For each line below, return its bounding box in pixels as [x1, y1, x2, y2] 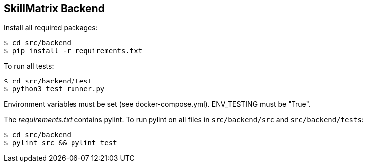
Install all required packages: [4, 23, 98, 32]
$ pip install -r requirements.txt [4, 47, 143, 55]
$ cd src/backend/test [4, 77, 92, 85]
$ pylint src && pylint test [4, 139, 117, 147]
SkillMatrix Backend [4, 2, 105, 15]
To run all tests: [4, 62, 54, 71]
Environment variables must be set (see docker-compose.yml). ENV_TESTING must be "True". [4, 100, 311, 109]
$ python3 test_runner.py [4, 85, 105, 93]
